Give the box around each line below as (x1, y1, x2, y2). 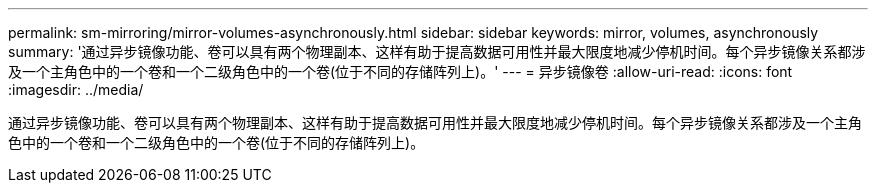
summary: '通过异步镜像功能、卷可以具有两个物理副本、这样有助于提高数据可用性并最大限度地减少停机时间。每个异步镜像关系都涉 (8, 43, 866, 60)
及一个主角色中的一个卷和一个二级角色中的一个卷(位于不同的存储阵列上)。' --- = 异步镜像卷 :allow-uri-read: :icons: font (8, 63, 793, 80)
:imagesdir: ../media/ (8, 81, 144, 98)
